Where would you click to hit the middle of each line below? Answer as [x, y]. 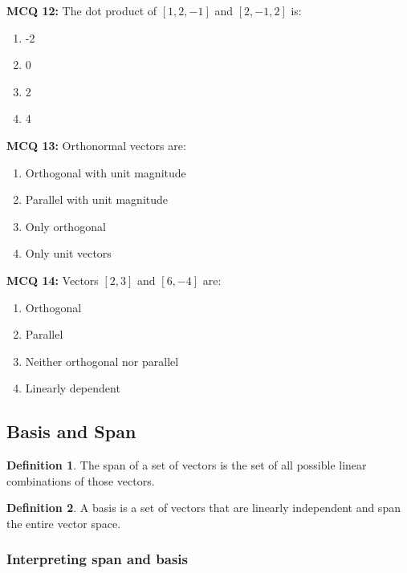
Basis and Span [71, 431]
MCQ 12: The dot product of [82, 10]
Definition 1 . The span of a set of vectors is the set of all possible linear [187, 465]
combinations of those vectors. [81, 480]
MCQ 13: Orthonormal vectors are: [96, 145]
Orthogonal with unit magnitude [106, 172]
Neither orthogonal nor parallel [102, 361]
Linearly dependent [73, 388]
